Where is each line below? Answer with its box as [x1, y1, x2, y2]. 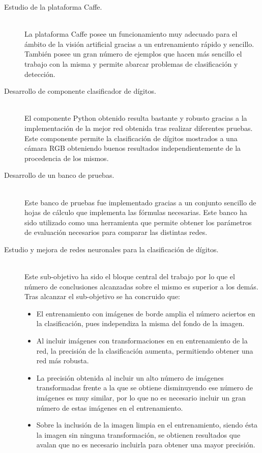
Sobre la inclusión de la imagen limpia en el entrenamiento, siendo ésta [36, 419, 258, 430]
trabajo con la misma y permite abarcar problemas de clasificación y [24, 58, 238, 69]
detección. [24, 68, 55, 79]
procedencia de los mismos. [24, 152, 109, 163]
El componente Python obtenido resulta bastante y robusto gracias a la [24, 113, 247, 123]
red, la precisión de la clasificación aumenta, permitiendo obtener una [36, 345, 253, 356]
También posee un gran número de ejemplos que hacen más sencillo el [24, 48, 242, 59]
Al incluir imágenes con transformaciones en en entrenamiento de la [36, 335, 248, 346]
